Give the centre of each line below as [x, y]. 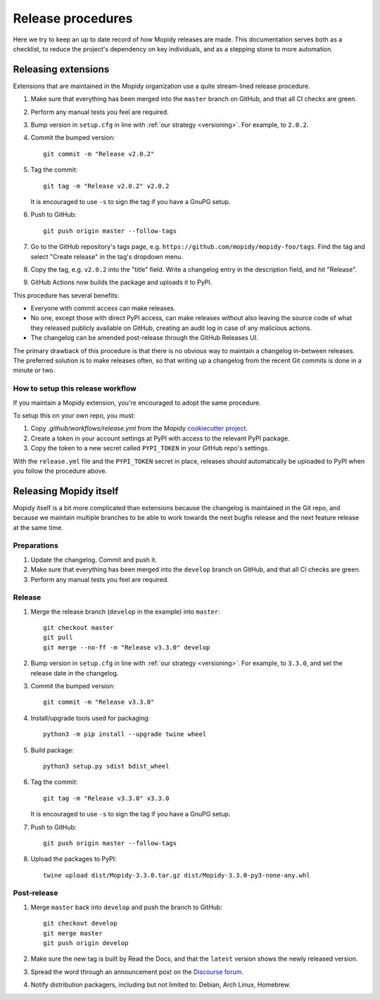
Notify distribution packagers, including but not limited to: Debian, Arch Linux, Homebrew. [161, 985]
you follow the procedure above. [60, 471]
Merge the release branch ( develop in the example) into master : [126, 612]
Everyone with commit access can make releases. [103, 308]
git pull [58, 638]
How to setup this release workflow [75, 388]
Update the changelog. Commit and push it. [94, 559]
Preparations [36, 545]
